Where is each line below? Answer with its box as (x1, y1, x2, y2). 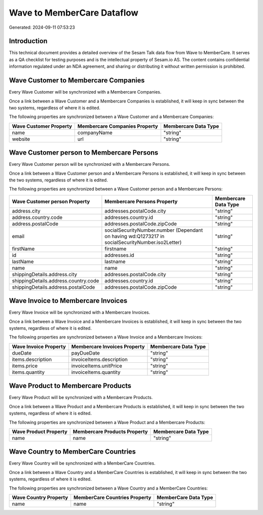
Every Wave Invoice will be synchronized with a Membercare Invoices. (9, 310, 150, 316)
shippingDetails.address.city (12, 271, 77, 277)
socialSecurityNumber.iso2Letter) (104, 239, 182, 246)
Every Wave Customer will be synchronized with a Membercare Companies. (9, 89, 162, 95)
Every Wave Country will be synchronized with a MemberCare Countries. (9, 460, 156, 466)
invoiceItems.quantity (71, 369, 121, 376)
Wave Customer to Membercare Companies (9, 76, 145, 85)
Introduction (9, 37, 48, 45)
